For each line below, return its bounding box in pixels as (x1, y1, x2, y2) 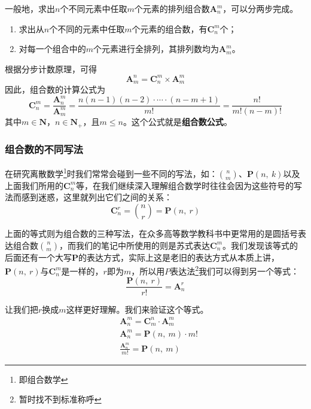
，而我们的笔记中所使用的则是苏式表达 (59, 239, 211, 251)
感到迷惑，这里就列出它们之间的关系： (21, 191, 172, 203)
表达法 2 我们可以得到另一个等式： (170, 263, 300, 277)
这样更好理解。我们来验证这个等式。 (66, 303, 209, 315)
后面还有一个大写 (5, 251, 72, 263)
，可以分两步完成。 (222, 2, 298, 14)
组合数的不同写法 (5, 141, 83, 156)
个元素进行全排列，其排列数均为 (93, 42, 219, 55)
